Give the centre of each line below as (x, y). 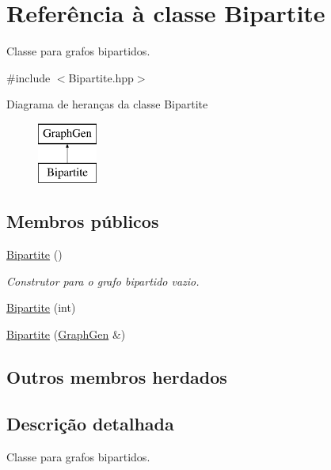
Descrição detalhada (90, 423)
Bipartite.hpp (101, 77)
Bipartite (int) (41, 307)
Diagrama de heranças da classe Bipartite (107, 104)
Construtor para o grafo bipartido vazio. (103, 280)
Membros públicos (83, 221)
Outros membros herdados (117, 377)
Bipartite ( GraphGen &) (66, 334)
